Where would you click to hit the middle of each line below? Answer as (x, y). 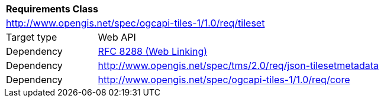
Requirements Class (52, 9)
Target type (32, 37)
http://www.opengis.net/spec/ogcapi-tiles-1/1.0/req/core (224, 80)
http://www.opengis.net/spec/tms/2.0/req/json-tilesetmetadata (238, 65)
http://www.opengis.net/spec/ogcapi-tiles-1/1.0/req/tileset (135, 23)
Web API (117, 37)
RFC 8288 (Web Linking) (153, 51)
